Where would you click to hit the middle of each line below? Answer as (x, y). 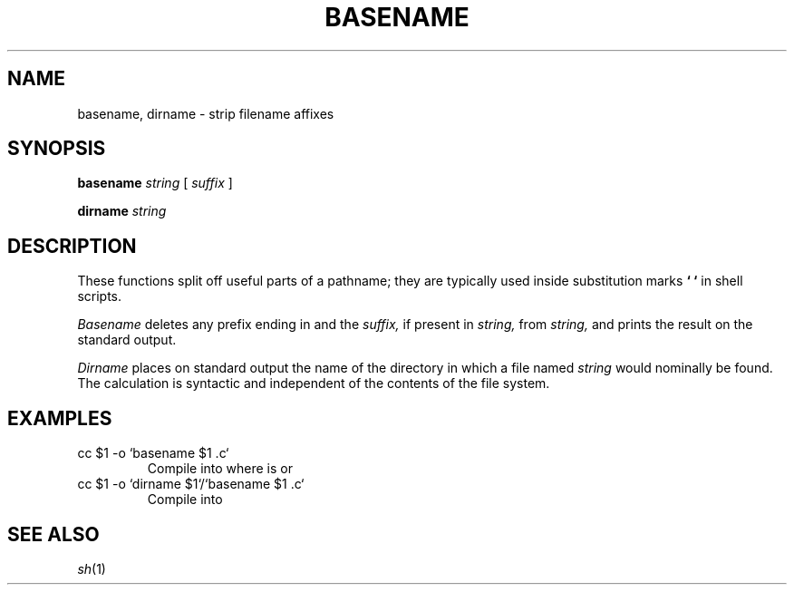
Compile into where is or (220, 469)
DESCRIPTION (72, 246)
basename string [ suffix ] (155, 183)
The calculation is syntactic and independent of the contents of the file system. (314, 383)
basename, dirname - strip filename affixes (206, 113)
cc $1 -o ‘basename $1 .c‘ (153, 453)
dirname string (122, 211)
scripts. (100, 296)
